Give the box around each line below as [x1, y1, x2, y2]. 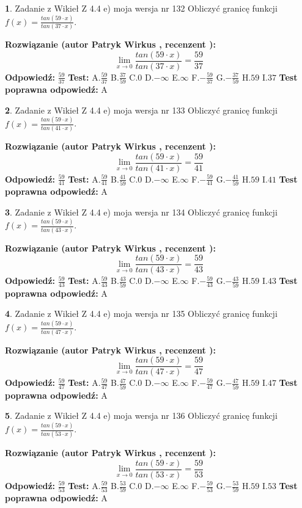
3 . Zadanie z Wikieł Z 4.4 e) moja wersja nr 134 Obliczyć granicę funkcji [5, 205, 278, 218]
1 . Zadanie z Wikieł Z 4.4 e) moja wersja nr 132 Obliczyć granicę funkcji [5, 2, 278, 14]
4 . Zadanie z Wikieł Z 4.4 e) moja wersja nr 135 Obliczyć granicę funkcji [5, 307, 278, 320]
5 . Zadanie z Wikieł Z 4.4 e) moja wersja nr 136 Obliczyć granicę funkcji [5, 409, 278, 422]
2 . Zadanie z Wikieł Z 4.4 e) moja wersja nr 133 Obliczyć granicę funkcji [5, 103, 278, 116]
